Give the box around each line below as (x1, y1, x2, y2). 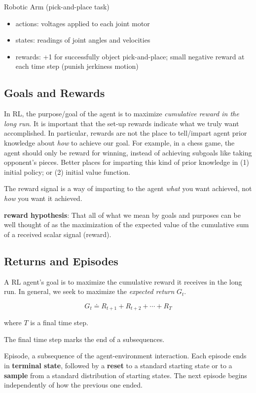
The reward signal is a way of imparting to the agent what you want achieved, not (4, 183, 252, 194)
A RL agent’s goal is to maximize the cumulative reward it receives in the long (4, 276, 242, 287)
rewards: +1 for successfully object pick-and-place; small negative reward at (15, 51, 245, 61)
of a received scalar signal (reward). (4, 229, 111, 239)
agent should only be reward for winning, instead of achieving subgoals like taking (4, 147, 252, 157)
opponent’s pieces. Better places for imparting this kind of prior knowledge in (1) (4, 157, 249, 167)
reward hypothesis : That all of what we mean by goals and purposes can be (4, 209, 241, 220)
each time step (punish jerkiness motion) (15, 61, 139, 71)
